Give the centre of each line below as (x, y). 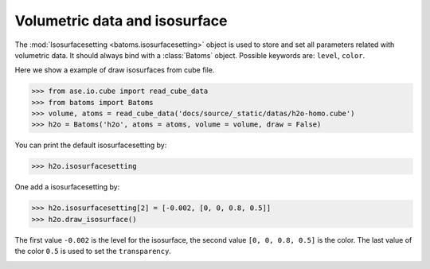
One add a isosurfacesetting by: (67, 187)
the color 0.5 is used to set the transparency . (93, 251)
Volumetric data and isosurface (121, 21)
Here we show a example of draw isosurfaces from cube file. (115, 70)
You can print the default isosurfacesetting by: (91, 145)
